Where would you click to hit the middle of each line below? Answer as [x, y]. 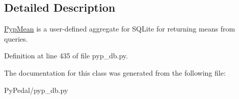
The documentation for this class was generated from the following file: [115, 72]
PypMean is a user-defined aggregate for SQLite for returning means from [120, 29]
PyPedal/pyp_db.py [36, 90]
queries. [16, 38]
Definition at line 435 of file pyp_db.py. [66, 56]
